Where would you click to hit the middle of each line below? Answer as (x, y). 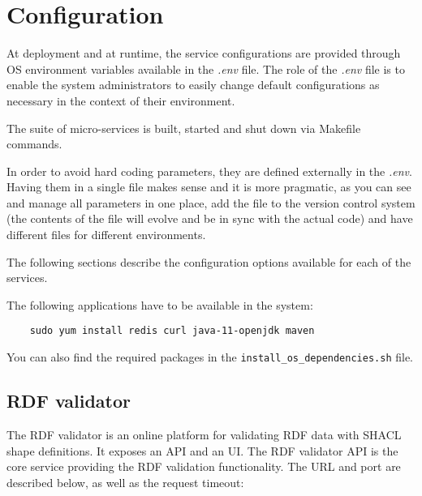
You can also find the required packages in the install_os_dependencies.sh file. (210, 357)
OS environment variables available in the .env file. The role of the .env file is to (206, 68)
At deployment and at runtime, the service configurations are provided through (204, 53)
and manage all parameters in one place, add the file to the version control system (211, 202)
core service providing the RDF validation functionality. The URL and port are (204, 466)
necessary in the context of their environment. (121, 100)
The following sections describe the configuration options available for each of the (209, 261)
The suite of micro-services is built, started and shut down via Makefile (184, 128)
